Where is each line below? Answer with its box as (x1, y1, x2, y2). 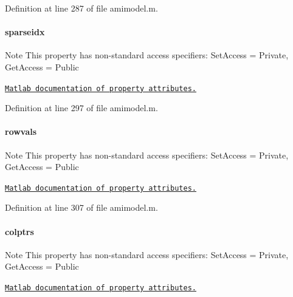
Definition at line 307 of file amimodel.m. (5, 201, 158, 214)
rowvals (5, 125, 37, 138)
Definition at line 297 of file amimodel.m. (5, 101, 158, 114)
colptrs (5, 225, 34, 237)
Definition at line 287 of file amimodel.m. (5, 2, 158, 14)
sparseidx (5, 26, 45, 38)
